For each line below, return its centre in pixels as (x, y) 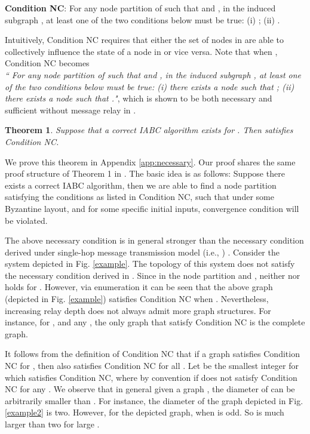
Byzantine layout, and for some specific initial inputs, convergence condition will (152, 208)
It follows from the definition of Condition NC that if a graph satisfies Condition (152, 354)
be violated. (26, 220)
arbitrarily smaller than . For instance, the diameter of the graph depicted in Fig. (154, 400)
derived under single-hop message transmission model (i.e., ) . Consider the (142, 252)
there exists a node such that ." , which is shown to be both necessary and (139, 98)
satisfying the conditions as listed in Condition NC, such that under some (139, 197)
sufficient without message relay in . (70, 110)
